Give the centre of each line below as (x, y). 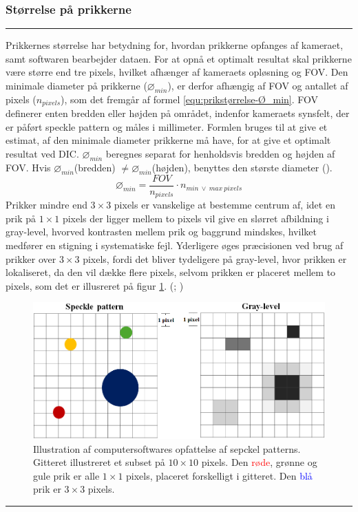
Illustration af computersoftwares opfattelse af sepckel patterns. (167, 448)
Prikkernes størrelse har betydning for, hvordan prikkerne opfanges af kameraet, (175, 45)
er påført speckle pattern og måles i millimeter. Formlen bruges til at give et (167, 126)
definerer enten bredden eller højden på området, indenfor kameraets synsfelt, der (178, 113)
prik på (21, 218)
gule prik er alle (66, 475)
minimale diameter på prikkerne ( (76, 85)
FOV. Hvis (28, 167)
